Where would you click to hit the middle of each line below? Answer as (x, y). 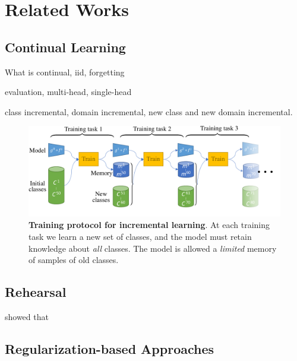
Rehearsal (36, 292)
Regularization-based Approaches (110, 348)
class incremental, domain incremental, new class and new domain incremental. (149, 111)
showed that (27, 316)
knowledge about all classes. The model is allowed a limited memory (153, 248)
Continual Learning (65, 47)
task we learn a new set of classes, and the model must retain (140, 236)
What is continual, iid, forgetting (65, 72)
